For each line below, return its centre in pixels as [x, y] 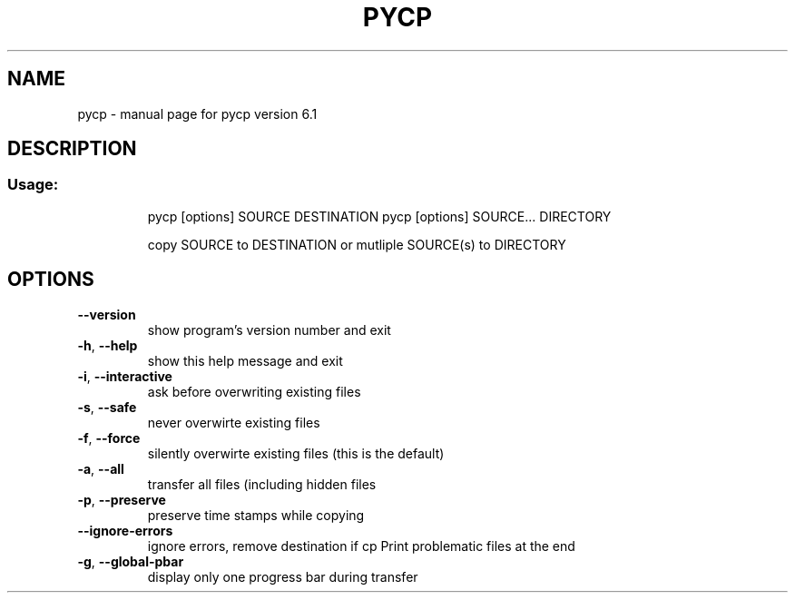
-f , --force [109, 438]
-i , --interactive [125, 376]
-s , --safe [107, 407]
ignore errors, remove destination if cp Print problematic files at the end [361, 546]
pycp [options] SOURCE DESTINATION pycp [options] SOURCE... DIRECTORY [379, 216]
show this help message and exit [245, 360]
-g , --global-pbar [131, 561]
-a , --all [101, 468]
